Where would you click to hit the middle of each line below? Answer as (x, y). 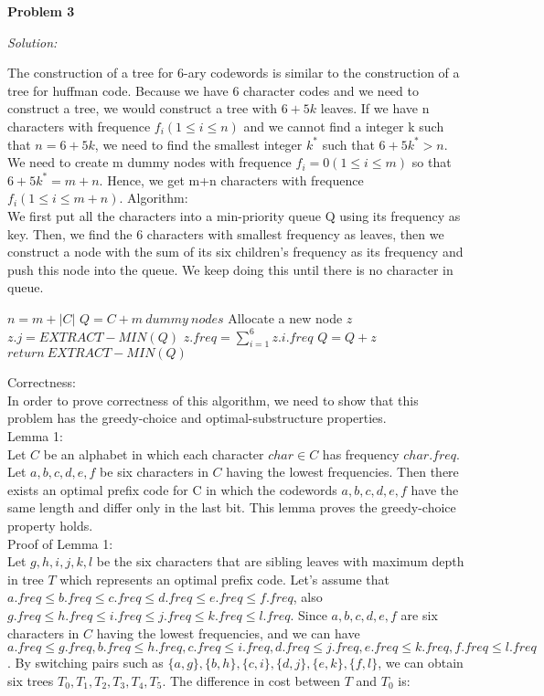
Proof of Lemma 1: (60, 543)
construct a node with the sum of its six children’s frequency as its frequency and (235, 252)
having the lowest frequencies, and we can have (228, 633)
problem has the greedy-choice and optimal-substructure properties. (197, 418)
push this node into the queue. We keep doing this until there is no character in (230, 269)
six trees (31, 680)
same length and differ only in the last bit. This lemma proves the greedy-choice (232, 507)
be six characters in (154, 472)
